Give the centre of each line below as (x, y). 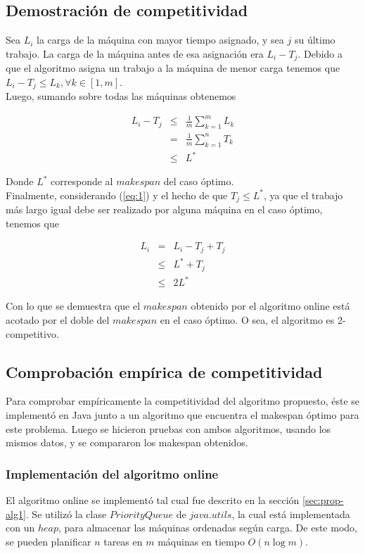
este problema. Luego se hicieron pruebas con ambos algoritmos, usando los (168, 428)
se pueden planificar (49, 541)
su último (315, 40)
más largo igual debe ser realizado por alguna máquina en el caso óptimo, (164, 209)
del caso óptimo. (199, 181)
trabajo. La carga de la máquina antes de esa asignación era (135, 53)
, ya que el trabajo (303, 195)
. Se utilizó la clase (66, 514)
